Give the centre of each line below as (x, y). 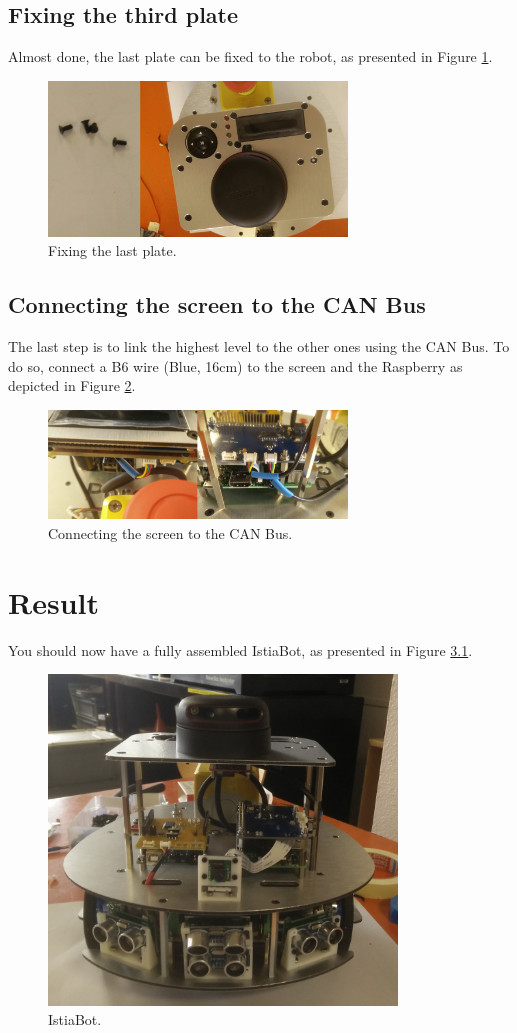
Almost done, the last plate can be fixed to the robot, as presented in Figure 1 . (250, 56)
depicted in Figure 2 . (72, 385)
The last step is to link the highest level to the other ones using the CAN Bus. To (259, 346)
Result (53, 601)
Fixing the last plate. (112, 250)
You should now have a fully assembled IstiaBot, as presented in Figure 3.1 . (240, 649)
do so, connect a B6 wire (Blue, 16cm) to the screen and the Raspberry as (235, 365)
